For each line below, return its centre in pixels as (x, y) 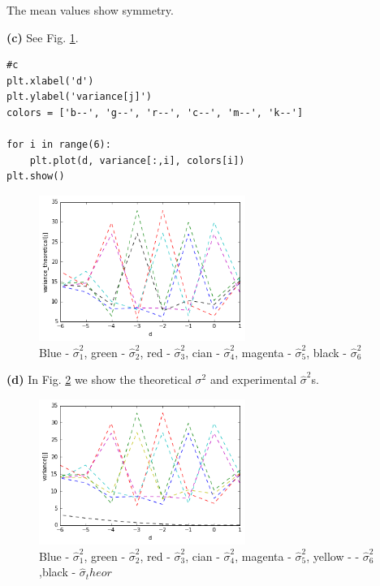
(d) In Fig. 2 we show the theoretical (99, 379)
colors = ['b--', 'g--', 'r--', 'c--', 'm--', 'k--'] (155, 112)
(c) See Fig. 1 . (43, 37)
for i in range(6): (59, 145)
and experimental (253, 379)
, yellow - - (333, 556)
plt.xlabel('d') (50, 81)
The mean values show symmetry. (90, 10)
